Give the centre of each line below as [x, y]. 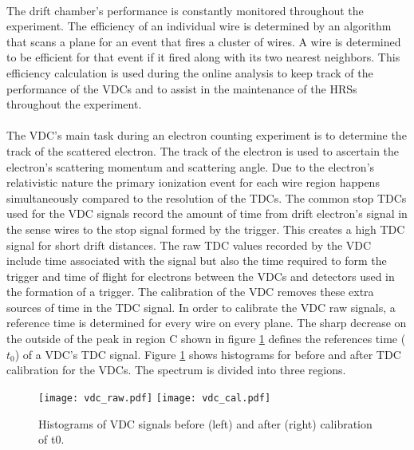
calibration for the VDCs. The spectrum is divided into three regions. [176, 370]
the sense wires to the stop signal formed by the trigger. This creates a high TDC [206, 229]
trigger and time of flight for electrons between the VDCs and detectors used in [201, 276]
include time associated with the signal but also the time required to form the [197, 261]
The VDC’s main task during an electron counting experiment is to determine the [207, 135]
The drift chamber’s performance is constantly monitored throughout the [185, 10]
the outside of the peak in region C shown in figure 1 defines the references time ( [206, 339]
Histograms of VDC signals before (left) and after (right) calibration [205, 423]
